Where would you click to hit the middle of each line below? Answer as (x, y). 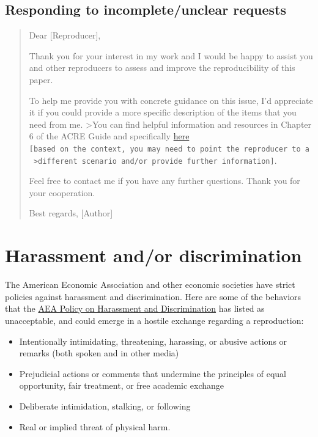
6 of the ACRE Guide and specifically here (109, 136)
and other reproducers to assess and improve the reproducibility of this (162, 68)
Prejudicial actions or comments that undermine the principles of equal (153, 373)
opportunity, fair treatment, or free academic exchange (122, 385)
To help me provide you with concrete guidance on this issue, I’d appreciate (171, 100)
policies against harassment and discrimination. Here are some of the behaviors (153, 296)
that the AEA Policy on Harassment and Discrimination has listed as (135, 308)
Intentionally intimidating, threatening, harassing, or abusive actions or (153, 341)
